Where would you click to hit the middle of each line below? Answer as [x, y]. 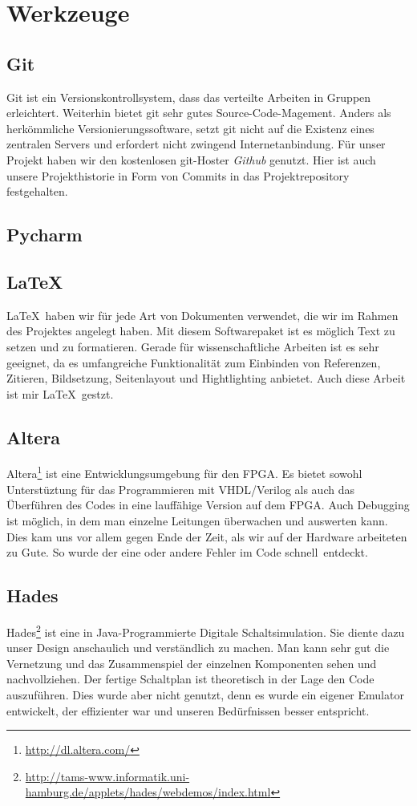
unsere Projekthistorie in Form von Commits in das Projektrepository [178, 175]
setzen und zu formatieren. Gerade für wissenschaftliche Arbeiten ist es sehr [193, 346]
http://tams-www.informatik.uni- [107, 776]
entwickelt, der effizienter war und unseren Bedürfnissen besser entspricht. [188, 710]
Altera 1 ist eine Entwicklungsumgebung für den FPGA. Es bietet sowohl [184, 472]
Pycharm [45, 235]
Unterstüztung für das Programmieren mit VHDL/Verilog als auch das [180, 489]
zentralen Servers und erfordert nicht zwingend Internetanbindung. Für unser [196, 144]
